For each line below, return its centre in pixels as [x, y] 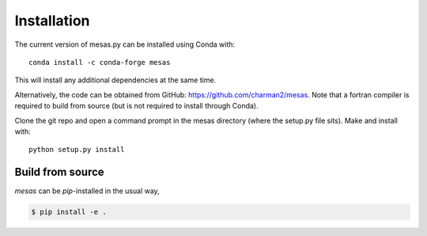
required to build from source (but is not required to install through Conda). [136, 106]
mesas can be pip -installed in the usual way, [87, 191]
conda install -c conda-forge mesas [100, 62]
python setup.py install [77, 150]
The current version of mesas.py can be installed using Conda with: [125, 44]
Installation [52, 21]
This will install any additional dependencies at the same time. [115, 80]
